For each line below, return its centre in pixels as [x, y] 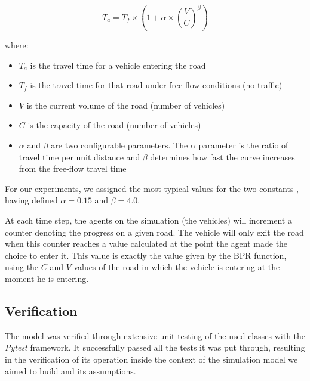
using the [22, 267]
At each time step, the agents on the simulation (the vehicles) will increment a [148, 220]
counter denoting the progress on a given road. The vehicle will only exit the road [154, 232]
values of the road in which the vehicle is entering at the [177, 267]
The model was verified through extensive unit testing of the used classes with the [155, 335]
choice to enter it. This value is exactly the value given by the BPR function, [146, 255]
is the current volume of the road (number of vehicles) [126, 105]
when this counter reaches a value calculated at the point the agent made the [146, 244]
